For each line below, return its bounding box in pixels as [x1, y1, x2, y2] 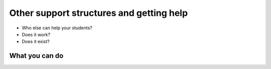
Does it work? [22, 31, 50, 37]
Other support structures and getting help [9, 7, 188, 18]
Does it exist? [22, 39, 50, 45]
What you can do [9, 52, 64, 60]
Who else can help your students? [22, 25, 92, 31]
